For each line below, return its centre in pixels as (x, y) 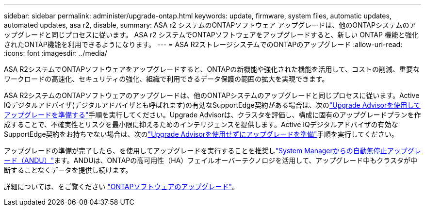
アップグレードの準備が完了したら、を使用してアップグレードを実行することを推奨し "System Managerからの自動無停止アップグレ (212, 151)
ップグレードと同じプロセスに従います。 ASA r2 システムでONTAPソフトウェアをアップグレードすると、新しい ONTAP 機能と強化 (211, 35)
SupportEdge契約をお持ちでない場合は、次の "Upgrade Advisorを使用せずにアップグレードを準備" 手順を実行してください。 (201, 134)
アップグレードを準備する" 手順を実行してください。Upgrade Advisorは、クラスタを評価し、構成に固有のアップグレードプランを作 (212, 115)
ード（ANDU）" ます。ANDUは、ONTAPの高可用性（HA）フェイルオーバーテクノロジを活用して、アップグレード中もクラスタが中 (211, 160)
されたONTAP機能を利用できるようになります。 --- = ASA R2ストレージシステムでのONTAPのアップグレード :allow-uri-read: (203, 44)
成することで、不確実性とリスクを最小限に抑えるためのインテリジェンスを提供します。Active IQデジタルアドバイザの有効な (201, 124)
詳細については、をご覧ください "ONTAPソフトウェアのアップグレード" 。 (121, 186)
